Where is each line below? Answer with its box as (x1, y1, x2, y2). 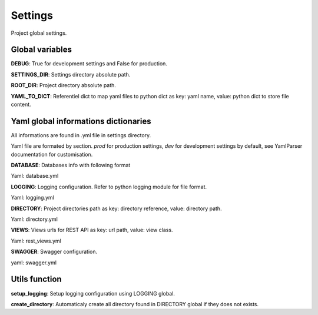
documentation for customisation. (11, 151, 93, 158)
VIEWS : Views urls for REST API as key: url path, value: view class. (11, 227, 173, 234)
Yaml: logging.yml (11, 194, 54, 201)
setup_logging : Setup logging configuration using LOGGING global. (11, 290, 175, 297)
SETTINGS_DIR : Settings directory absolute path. (11, 71, 131, 78)
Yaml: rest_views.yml (11, 237, 62, 244)
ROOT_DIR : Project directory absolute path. (11, 82, 116, 89)
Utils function (11, 274, 62, 284)
